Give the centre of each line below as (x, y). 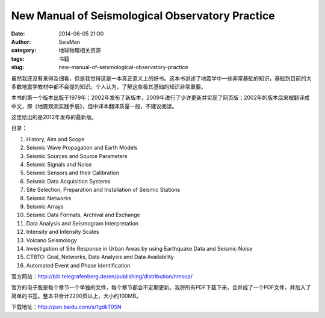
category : (24, 50)
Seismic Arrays (45, 206)
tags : (18, 59)
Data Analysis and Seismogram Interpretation (82, 223)
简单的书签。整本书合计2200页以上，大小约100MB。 (76, 296)
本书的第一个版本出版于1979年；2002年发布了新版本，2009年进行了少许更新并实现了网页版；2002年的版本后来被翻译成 (160, 98)
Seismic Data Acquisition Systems (68, 181)
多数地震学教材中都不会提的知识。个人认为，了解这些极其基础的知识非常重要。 (109, 87)
